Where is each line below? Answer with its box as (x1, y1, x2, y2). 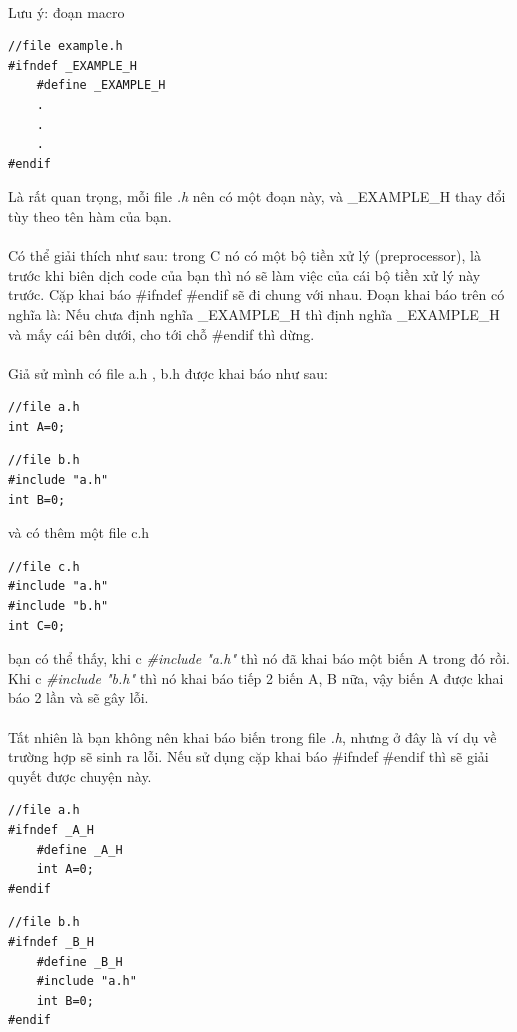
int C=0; (8, 618, 66, 633)
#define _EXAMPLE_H (36, 78, 166, 93)
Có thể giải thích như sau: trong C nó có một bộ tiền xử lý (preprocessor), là (8, 245, 481, 266)
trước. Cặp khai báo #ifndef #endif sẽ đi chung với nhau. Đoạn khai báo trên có (8, 284, 505, 305)
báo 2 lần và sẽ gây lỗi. (8, 687, 149, 708)
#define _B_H (36, 954, 123, 969)
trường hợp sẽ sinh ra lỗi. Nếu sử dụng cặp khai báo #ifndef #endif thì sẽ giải (8, 746, 489, 767)
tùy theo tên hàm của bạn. (8, 205, 172, 226)
